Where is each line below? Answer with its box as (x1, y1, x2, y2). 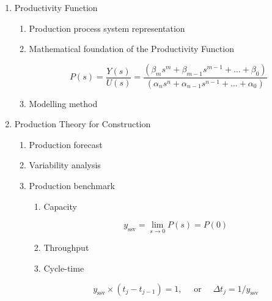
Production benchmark (29, 179, 115, 192)
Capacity (43, 199, 77, 212)
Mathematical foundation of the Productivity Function (29, 42, 234, 55)
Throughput (43, 241, 89, 254)
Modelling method (29, 97, 98, 110)
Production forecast (29, 138, 103, 150)
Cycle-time (43, 262, 84, 275)
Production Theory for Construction (14, 117, 151, 130)
